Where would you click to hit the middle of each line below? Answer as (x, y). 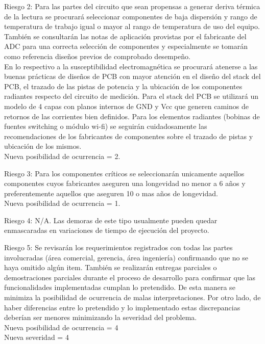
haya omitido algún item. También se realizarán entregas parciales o (111, 267)
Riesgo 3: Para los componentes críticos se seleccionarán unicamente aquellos (124, 173)
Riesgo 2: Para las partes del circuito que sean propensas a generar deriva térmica (132, 6)
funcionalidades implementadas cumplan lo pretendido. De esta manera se (120, 287)
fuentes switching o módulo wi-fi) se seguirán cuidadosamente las (106, 126)
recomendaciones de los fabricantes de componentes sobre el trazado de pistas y (129, 136)
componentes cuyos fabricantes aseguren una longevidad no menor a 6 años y (125, 183)
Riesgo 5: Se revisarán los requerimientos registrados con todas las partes (118, 247)
